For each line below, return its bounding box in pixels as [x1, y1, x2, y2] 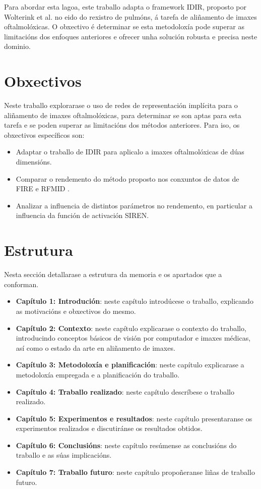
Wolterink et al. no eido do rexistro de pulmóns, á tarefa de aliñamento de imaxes [4, 11, 257, 22]
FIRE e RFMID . [16, 183, 70, 194]
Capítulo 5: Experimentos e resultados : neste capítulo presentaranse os [16, 413, 252, 423]
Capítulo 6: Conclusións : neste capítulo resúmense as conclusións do [16, 440, 237, 450]
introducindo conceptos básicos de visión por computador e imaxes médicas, [16, 333, 251, 343]
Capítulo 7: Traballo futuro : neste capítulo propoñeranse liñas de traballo [16, 467, 255, 477]
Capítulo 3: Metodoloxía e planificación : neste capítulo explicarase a [16, 359, 244, 370]
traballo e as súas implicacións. [16, 450, 112, 460]
